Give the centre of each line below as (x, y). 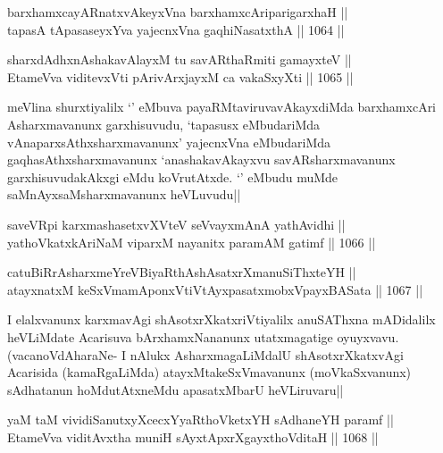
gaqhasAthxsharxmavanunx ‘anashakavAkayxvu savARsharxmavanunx (201, 159)
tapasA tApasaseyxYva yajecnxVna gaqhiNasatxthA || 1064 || (176, 29)
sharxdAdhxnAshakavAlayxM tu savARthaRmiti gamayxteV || (180, 59)
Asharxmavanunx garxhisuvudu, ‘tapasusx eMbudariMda (164, 124)
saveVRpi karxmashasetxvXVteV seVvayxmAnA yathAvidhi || (176, 224)
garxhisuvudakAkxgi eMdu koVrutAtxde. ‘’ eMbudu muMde (173, 176)
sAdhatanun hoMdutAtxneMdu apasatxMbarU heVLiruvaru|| (176, 389)
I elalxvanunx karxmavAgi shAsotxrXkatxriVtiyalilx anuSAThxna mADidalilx (221, 319)
